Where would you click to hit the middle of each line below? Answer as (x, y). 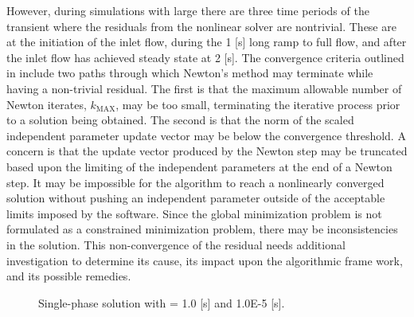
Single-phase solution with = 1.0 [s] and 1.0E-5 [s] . (162, 302)
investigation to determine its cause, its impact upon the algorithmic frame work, (205, 260)
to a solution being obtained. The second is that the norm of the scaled (180, 120)
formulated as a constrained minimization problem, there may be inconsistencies (202, 229)
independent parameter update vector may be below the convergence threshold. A (206, 135)
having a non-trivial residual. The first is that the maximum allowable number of (204, 88)
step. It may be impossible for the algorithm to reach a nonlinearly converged (195, 182)
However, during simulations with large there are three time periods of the (188, 10)
